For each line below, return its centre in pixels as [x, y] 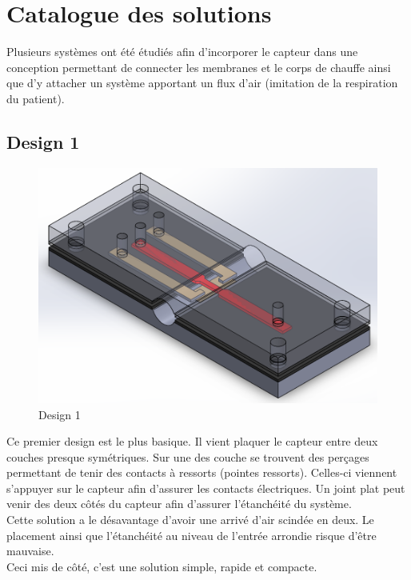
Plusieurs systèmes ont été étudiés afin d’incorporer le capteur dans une [182, 52]
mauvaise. [30, 551]
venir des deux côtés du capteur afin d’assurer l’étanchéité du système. [179, 504]
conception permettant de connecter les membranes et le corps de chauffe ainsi [199, 67]
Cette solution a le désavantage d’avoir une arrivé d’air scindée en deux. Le [190, 520]
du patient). [36, 98]
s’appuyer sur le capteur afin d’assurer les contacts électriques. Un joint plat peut [206, 488]
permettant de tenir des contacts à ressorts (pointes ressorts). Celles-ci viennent [202, 472]
